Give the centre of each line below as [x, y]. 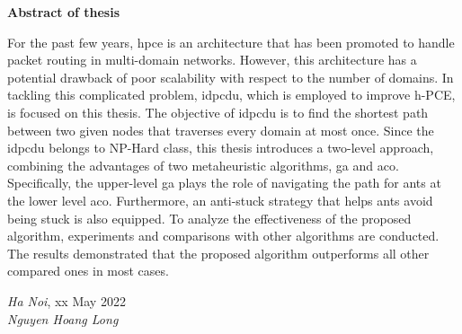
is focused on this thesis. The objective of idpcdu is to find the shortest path [218, 112]
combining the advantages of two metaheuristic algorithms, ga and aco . [203, 165]
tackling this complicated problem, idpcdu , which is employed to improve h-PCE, [231, 95]
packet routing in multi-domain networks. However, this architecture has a [212, 60]
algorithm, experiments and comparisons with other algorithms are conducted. [223, 236]
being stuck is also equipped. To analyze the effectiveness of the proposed [209, 218]
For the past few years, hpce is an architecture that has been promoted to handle [231, 42]
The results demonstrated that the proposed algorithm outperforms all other [218, 253]
